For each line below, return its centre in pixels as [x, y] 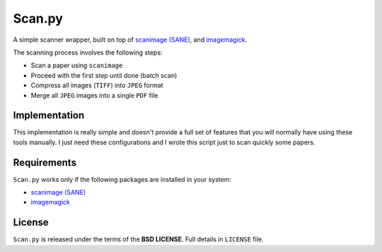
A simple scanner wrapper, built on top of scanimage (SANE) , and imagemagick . [130, 40]
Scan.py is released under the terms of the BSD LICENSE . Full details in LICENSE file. [138, 239]
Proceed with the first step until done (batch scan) [104, 75]
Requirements [45, 162]
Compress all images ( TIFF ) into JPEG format [97, 86]
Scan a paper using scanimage [77, 65]
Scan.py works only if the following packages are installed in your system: [122, 179]
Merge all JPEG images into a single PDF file [94, 95]
